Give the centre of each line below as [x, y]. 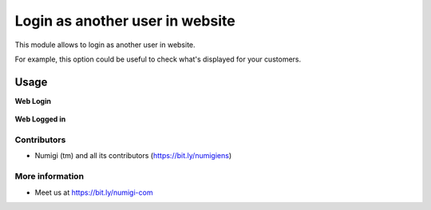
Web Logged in [40, 119]
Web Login [33, 101]
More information [49, 176]
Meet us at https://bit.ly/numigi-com [94, 192]
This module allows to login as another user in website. [105, 45]
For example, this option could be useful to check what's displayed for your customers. [158, 59]
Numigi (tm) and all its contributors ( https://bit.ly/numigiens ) [133, 156]
